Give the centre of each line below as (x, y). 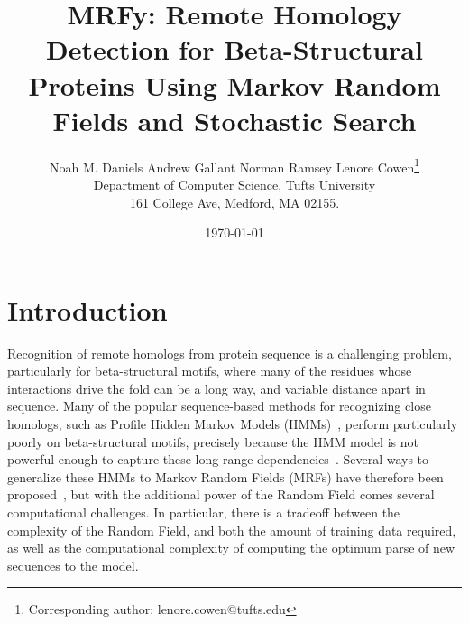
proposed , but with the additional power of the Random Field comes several (221, 494)
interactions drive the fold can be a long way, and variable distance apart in (216, 388)
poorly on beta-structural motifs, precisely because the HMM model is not (213, 441)
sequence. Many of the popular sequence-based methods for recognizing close (219, 406)
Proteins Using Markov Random (234, 84)
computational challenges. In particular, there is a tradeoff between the (204, 512)
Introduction (87, 309)
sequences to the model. (73, 565)
